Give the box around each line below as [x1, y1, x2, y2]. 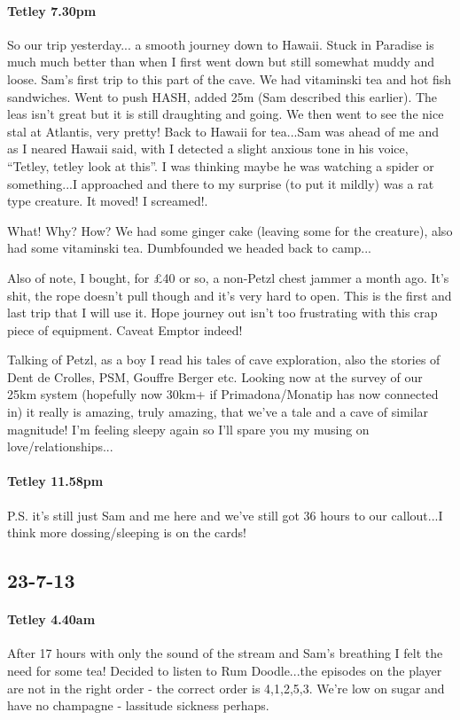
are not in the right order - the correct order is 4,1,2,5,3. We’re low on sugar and [7, 678, 445, 697]
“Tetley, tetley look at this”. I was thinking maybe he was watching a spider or [7, 156, 434, 175]
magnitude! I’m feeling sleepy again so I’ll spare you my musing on [7, 419, 370, 438]
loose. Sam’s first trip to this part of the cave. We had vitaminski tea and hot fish [7, 69, 452, 88]
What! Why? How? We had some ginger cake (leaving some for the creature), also [7, 221, 453, 239]
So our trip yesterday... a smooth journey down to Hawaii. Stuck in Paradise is [7, 35, 434, 53]
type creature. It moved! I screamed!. [7, 192, 208, 210]
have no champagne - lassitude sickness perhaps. [7, 696, 269, 715]
